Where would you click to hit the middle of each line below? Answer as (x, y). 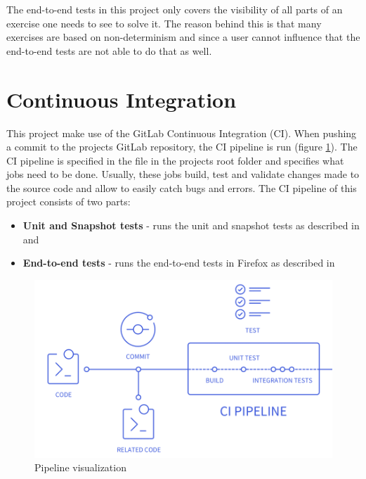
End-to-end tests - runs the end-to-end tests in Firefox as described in (179, 263)
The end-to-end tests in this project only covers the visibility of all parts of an (175, 9)
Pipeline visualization (80, 467)
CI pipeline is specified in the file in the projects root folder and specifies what (175, 160)
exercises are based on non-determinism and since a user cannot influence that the (183, 37)
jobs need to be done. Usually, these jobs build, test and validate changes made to (183, 174)
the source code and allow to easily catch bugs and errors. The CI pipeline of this (182, 187)
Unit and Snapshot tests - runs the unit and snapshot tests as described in (191, 225)
